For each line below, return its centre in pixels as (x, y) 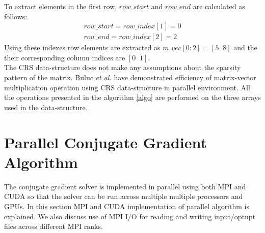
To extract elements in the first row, (61, 6)
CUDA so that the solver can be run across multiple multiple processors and (124, 196)
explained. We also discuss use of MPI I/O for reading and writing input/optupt (130, 216)
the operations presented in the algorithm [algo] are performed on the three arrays (132, 97)
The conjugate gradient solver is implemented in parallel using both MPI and (125, 186)
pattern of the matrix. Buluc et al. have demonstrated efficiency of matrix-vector (130, 77)
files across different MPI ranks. (54, 226)
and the (245, 47)
